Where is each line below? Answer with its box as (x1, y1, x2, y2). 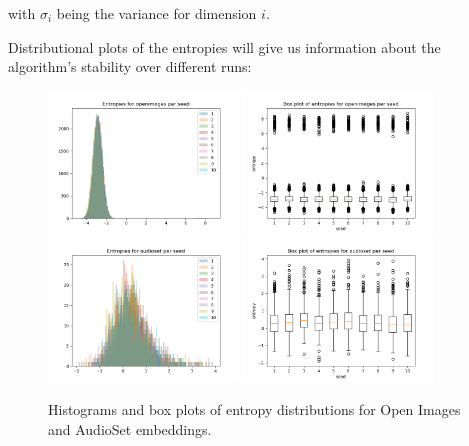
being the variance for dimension (56, 3, 257, 23)
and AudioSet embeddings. (48, 418, 212, 439)
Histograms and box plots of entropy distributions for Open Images (48, 399, 461, 420)
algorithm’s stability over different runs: (8, 56, 252, 77)
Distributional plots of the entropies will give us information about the (8, 36, 441, 57)
